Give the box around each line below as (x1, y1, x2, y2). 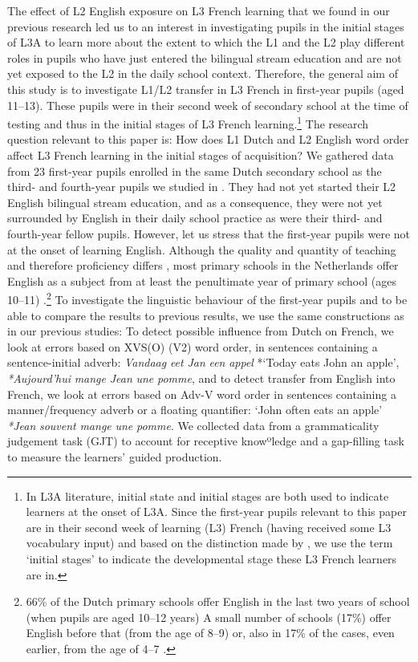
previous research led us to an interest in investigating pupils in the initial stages (7, 18, 404, 35)
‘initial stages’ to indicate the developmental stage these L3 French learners (26, 550, 397, 567)
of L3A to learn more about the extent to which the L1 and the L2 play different (7, 34, 405, 51)
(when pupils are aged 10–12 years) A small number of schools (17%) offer (26, 608, 392, 625)
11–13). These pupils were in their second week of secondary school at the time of (7, 96, 408, 113)
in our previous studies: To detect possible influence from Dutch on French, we (7, 323, 394, 339)
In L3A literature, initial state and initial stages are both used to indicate (26, 487, 389, 504)
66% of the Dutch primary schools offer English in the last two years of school (26, 593, 410, 610)
